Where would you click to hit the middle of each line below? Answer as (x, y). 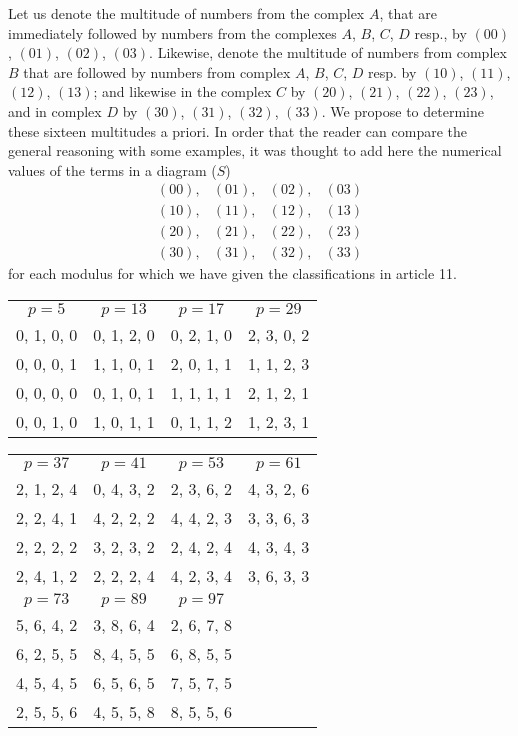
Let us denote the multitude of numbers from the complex (186, 13)
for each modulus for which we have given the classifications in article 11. (232, 273)
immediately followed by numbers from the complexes (172, 32)
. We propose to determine (402, 110)
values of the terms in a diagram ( (112, 169)
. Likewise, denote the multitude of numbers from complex (328, 52)
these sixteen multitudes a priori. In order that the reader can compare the (237, 130)
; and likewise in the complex (182, 91)
